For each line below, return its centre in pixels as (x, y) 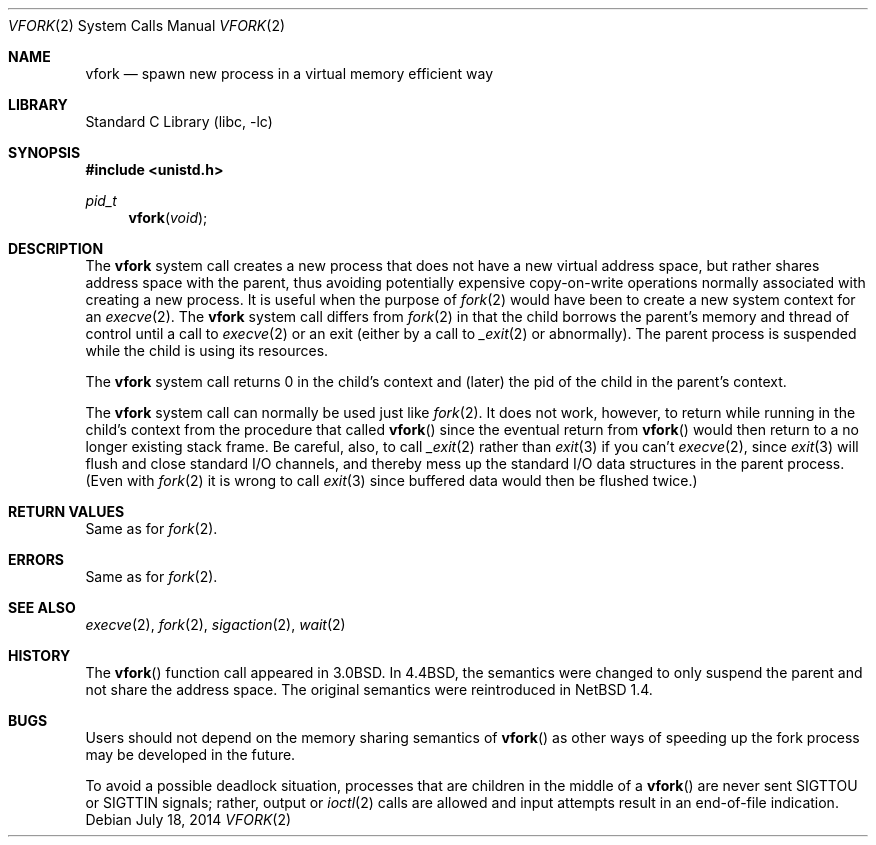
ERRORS (36, 559)
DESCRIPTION (56, 248)
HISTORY (39, 655)
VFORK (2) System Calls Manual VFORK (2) (147, 25)
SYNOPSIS (44, 152)
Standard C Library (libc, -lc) (179, 121)
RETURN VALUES (66, 511)
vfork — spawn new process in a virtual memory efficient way (289, 73)
